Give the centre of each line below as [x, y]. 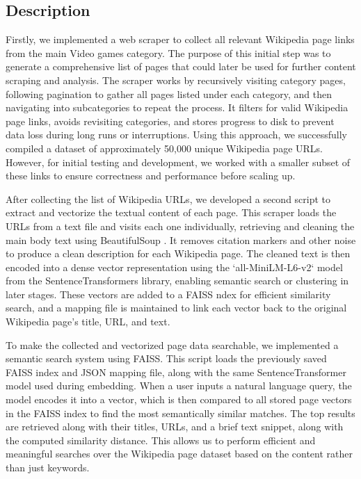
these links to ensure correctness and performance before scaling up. [151, 176]
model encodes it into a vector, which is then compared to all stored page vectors [179, 399]
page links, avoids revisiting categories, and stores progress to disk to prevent [170, 121]
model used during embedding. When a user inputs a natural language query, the [179, 385]
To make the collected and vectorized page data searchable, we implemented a [172, 344]
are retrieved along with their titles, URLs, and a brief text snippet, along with [175, 427]
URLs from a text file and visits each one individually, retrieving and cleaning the [180, 226]
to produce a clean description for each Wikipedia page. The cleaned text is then [178, 253]
